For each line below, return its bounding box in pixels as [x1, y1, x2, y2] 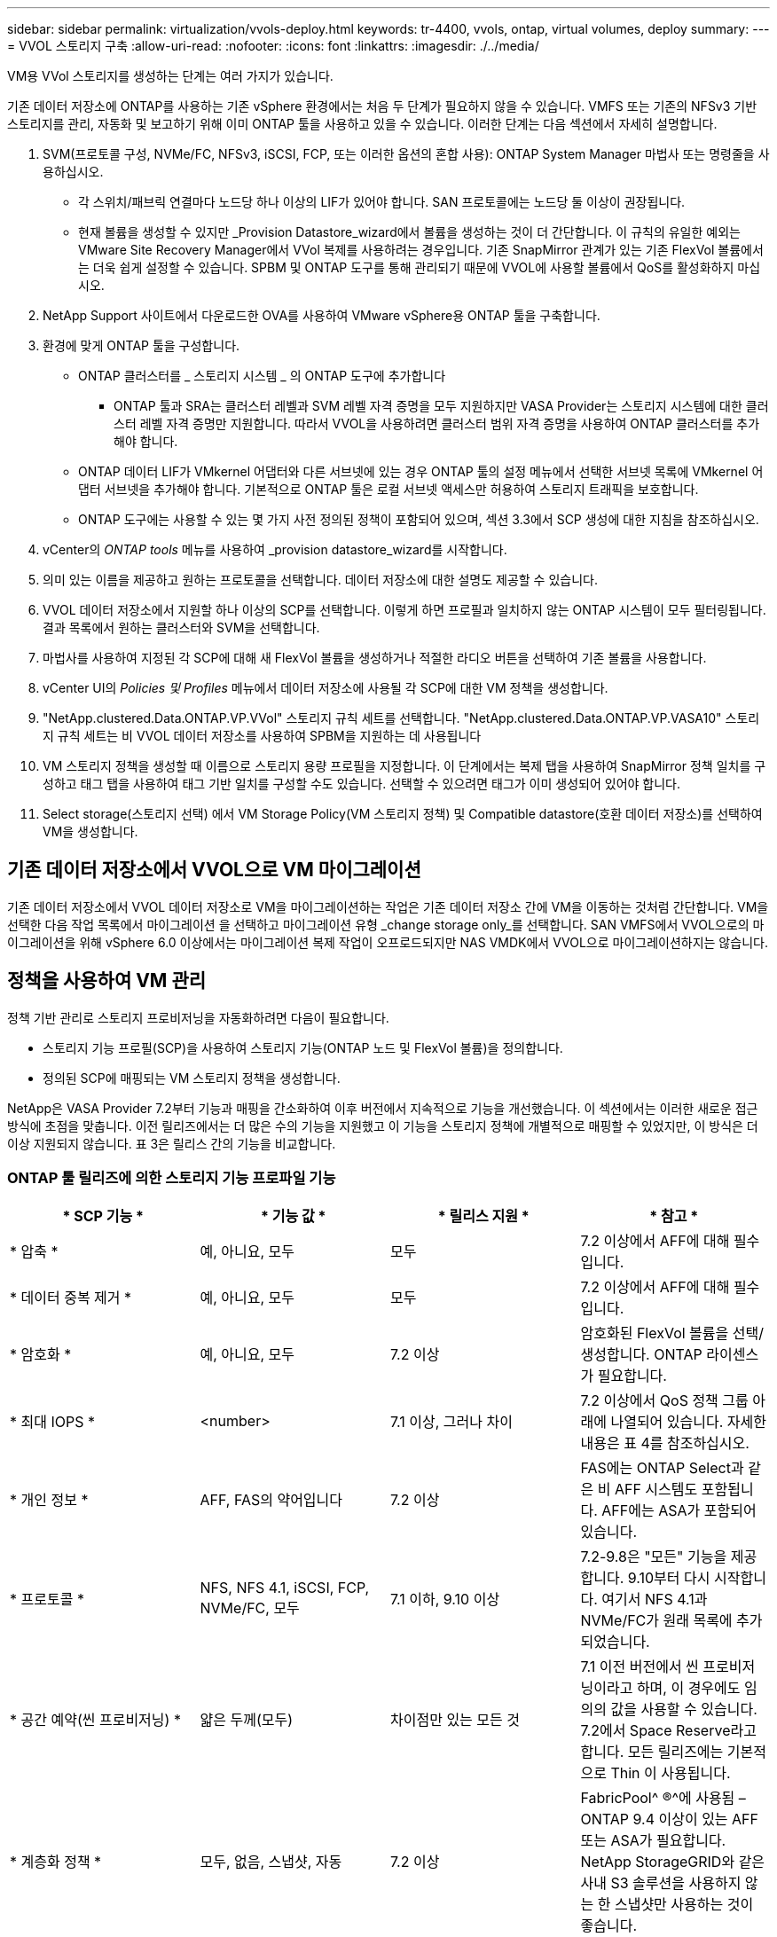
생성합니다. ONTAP [580, 1345, 702, 1364]
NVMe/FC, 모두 [200, 1599, 300, 1618]
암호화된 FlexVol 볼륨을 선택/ [580, 1324, 764, 1343]
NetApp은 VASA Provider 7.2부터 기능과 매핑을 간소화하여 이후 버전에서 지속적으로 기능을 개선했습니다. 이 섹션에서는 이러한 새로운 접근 [7, 1100, 758, 1116]
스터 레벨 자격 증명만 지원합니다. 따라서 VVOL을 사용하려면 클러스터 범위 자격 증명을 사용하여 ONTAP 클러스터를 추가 [114, 416, 760, 431]
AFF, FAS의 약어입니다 [200, 1491, 343, 1510]
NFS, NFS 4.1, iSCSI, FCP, [200, 1579, 370, 1597]
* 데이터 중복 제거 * [10, 1289, 132, 1307]
